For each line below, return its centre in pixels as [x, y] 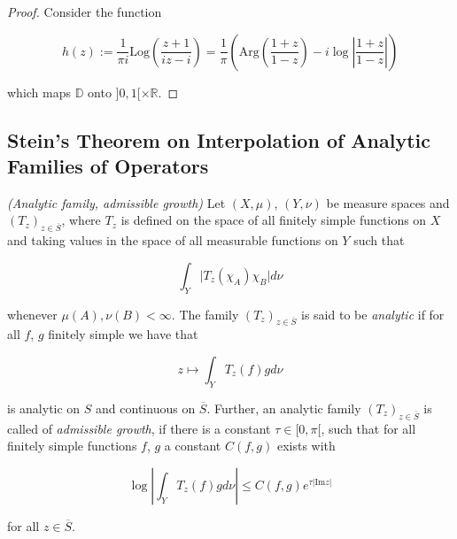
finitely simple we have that [123, 334]
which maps [39, 92]
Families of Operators [108, 165]
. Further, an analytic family [284, 408]
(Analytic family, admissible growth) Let [116, 202]
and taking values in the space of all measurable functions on [173, 240]
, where [81, 220]
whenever [32, 314]
